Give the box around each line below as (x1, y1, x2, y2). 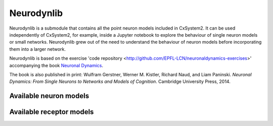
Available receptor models (9, 108, 94, 116)
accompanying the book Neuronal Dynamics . (9, 62, 104, 68)
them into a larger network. (9, 46, 66, 52)
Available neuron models (9, 92, 89, 100)
